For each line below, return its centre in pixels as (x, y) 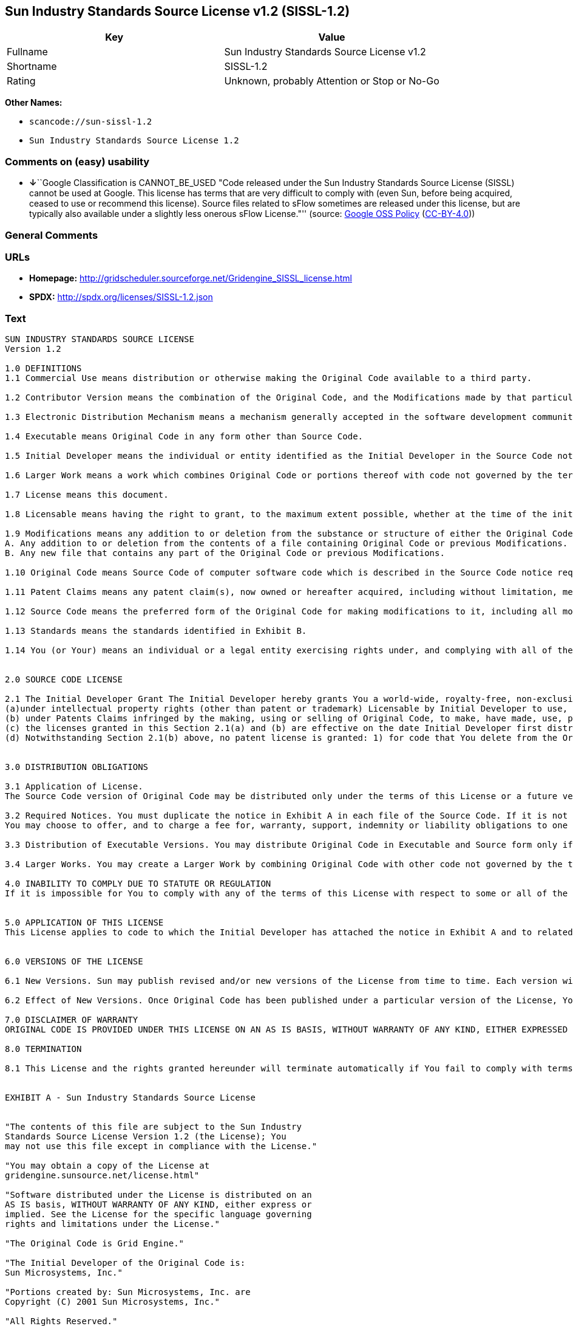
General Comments (52, 235)
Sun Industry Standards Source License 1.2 (134, 141)
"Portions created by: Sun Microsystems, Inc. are (128, 1292)
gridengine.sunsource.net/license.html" (102, 1176)
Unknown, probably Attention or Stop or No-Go (332, 81)
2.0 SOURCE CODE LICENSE (64, 680)
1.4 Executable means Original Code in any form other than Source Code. (184, 437)
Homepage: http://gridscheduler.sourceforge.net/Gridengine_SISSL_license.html (191, 278)
